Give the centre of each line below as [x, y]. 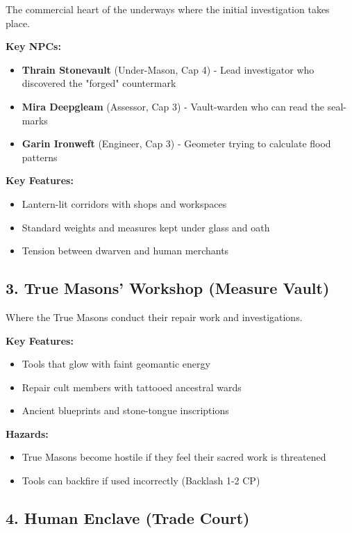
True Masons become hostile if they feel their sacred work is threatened [174, 457]
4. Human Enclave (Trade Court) [128, 518]
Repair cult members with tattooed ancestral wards [132, 387]
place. [18, 23]
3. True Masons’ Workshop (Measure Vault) [168, 288]
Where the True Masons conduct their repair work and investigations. [154, 317]
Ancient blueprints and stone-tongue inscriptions [125, 410]
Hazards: [27, 433]
